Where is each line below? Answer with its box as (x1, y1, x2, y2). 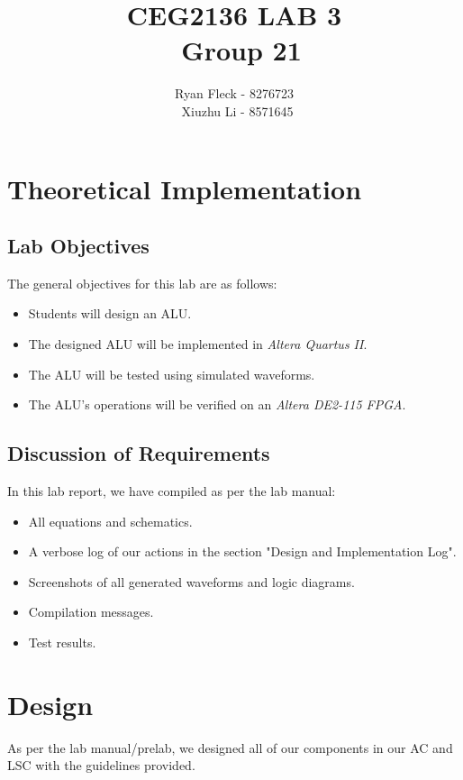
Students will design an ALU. (28, 304, 192, 323)
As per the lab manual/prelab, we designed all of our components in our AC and (7, 738, 453, 757)
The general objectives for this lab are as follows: (7, 273, 277, 292)
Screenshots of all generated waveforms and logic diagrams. (28, 572, 355, 591)
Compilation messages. (28, 602, 154, 621)
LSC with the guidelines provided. (7, 756, 195, 775)
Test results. (28, 633, 96, 652)
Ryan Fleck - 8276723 (175, 84, 294, 103)
